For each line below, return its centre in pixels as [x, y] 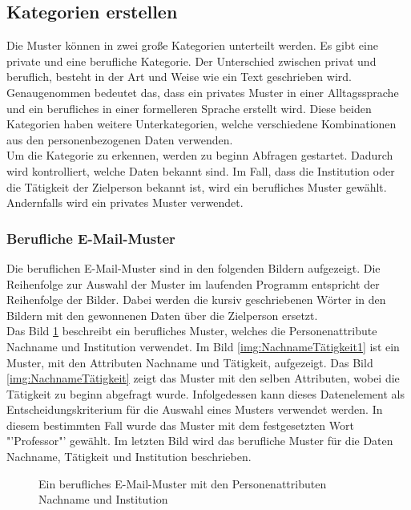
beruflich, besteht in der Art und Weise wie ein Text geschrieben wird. [179, 77]
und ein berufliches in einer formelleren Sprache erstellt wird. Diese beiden [189, 108]
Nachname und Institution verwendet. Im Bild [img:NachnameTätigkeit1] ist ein [203, 346]
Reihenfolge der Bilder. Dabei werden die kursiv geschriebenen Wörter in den [196, 300]
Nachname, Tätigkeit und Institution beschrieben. [129, 457]
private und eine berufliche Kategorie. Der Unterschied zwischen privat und [191, 61]
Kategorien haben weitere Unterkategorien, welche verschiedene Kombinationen [201, 124]
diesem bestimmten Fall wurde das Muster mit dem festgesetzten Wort [180, 425]
